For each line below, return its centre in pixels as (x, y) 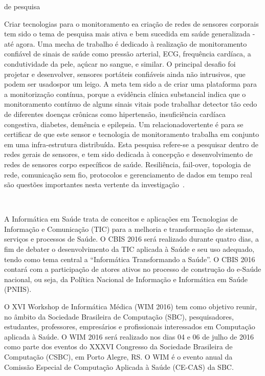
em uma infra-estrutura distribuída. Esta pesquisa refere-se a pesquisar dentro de (131, 144)
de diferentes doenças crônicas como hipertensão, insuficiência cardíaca (115, 114)
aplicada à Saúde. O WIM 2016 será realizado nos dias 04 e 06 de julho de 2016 (129, 336)
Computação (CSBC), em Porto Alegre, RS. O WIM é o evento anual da (118, 357)
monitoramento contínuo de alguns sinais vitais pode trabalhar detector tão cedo (131, 104)
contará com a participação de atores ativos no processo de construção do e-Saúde (133, 269)
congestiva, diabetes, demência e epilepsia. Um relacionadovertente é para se (124, 124)
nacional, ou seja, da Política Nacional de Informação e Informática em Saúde (126, 279)
